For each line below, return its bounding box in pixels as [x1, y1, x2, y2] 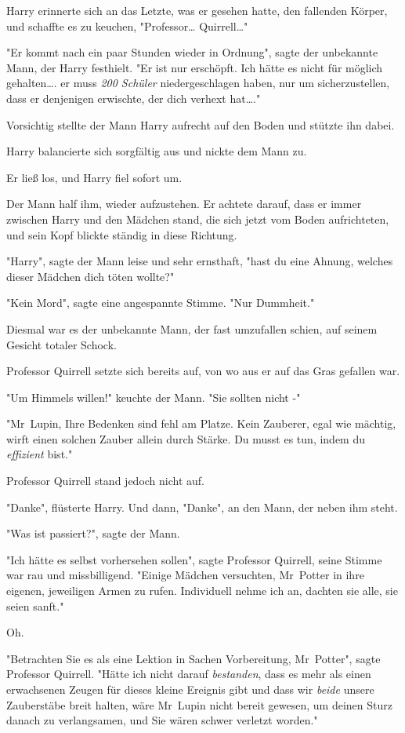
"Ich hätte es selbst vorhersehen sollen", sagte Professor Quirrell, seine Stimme [6, 551, 382, 567]
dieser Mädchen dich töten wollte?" [6, 268, 175, 284]
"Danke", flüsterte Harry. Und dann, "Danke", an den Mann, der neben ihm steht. [6, 498, 398, 515]
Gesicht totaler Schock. [6, 336, 117, 352]
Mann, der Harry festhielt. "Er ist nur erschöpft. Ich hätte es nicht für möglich [6, 59, 383, 75]
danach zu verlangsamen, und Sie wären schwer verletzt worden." [6, 712, 318, 728]
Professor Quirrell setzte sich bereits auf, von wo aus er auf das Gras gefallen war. [6, 363, 400, 379]
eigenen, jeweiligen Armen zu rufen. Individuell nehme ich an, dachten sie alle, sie [6, 582, 398, 599]
